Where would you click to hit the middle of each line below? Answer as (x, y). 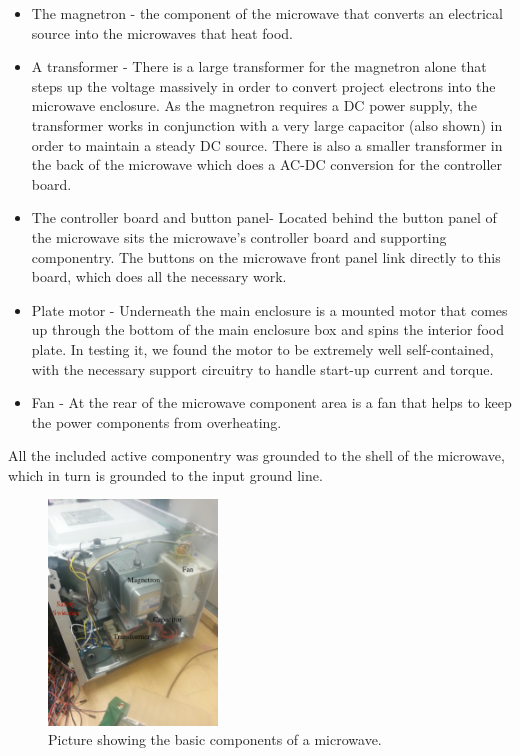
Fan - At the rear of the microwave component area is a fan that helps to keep (271, 402)
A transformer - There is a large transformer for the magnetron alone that (259, 66)
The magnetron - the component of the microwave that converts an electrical (267, 13)
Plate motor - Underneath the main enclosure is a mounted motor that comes (269, 309)
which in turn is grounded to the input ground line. (165, 474)
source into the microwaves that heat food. (162, 32)
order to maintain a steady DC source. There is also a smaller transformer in (267, 144)
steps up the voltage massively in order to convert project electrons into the (263, 85)
